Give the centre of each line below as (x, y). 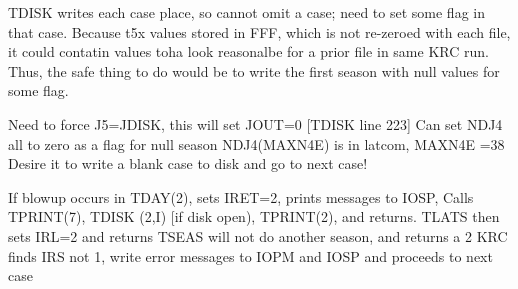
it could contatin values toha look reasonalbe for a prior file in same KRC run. (248, 51)
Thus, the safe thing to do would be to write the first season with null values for (254, 70)
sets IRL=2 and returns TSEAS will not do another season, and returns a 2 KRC (258, 235)
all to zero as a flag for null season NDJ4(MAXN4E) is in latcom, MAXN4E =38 (256, 143)
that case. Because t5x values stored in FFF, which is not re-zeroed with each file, (259, 31)
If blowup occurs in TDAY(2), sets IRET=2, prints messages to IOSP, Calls (241, 196)
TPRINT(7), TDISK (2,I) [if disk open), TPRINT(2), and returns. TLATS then (254, 216)
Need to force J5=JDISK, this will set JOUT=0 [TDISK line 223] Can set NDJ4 (255, 123)
